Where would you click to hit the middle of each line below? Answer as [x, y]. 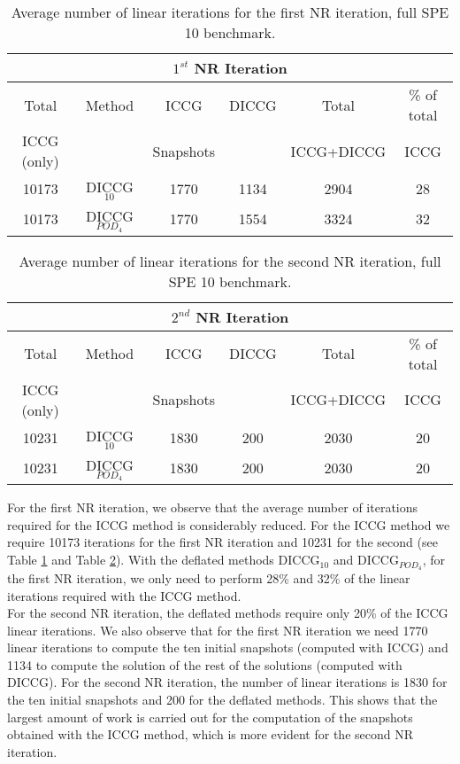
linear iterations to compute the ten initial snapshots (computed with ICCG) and [228, 647]
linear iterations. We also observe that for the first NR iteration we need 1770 [218, 630]
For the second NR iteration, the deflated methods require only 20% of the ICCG [228, 613]
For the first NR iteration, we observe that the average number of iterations [213, 507]
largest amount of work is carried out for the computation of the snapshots [210, 717]
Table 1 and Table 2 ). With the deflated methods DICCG [164, 560]
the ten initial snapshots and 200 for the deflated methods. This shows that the [222, 700]
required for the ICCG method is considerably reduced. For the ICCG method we [229, 524]
